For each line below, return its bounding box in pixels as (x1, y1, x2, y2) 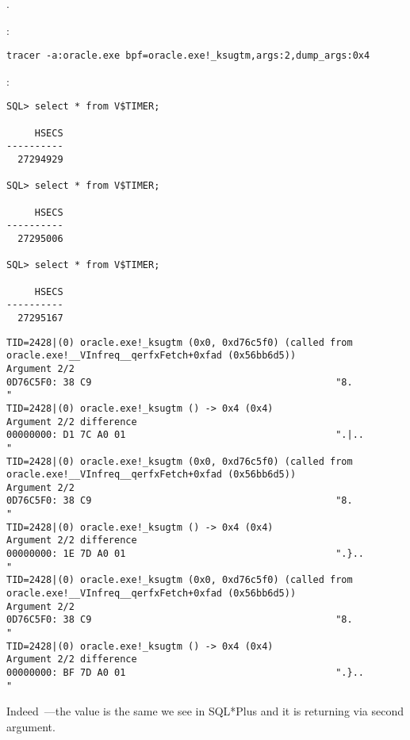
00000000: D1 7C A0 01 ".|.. (6, 429, 365, 441)
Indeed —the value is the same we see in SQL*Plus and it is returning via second (6, 703, 404, 719)
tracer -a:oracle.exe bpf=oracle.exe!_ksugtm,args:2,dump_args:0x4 (6, 50, 370, 62)
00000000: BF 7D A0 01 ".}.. (6, 667, 365, 678)
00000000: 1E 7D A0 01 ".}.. (6, 548, 365, 560)
